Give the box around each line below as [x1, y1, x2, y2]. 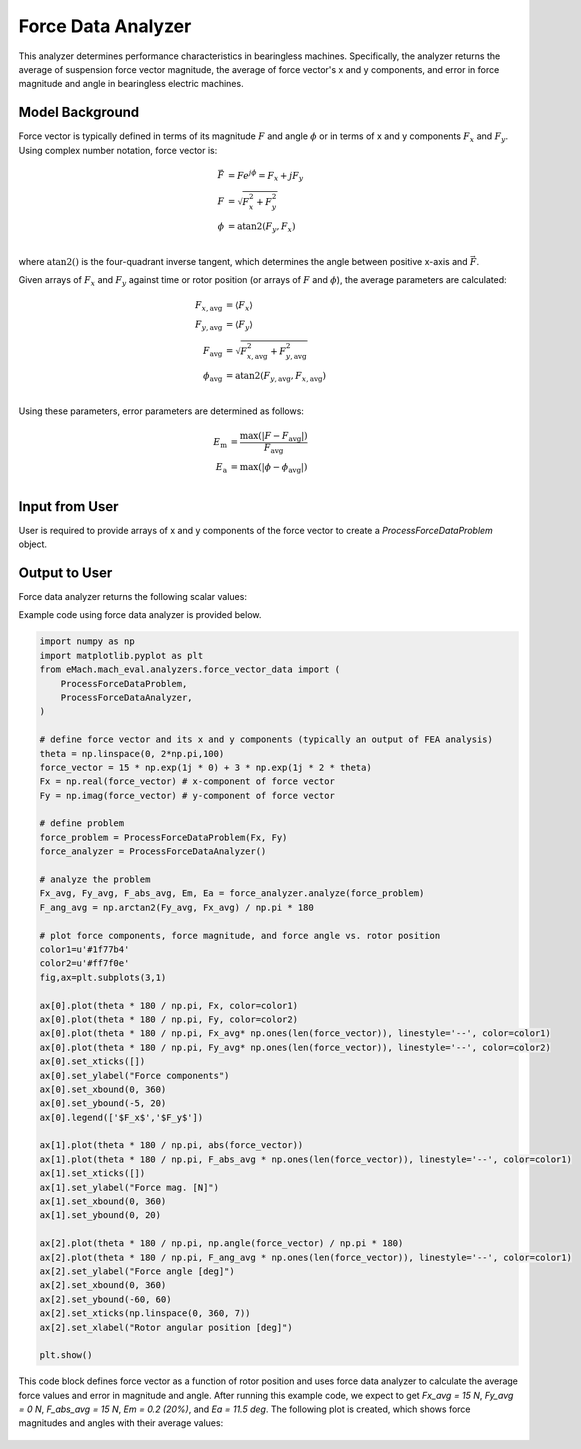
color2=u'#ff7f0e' [39, 958, 130, 969]
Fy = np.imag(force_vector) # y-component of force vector [39, 790, 335, 801]
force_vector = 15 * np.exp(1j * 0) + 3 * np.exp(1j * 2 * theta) [39, 761, 372, 773]
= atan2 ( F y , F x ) [227, 221, 296, 235]
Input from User [18, 498, 119, 515]
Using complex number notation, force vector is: [18, 144, 218, 156]
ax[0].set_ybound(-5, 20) [39, 1098, 167, 1109]
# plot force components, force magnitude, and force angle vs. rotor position [39, 930, 441, 941]
